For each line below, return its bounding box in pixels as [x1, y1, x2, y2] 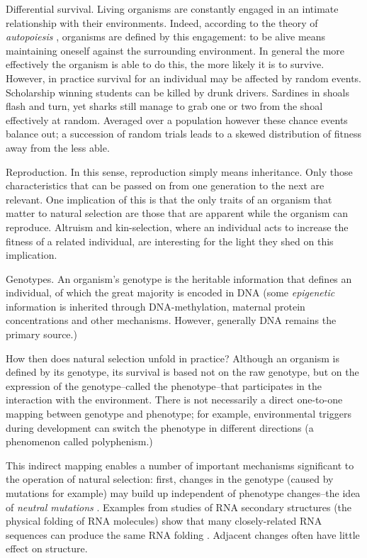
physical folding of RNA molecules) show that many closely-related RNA [6, 513, 322, 528]
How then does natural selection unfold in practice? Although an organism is [6, 350, 340, 365]
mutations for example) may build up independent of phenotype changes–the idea [6, 486, 361, 500]
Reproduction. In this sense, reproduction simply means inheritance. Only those [6, 164, 353, 179]
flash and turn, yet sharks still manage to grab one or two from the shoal [6, 99, 323, 113]
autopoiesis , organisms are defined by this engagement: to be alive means [6, 29, 326, 44]
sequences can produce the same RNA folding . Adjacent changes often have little [6, 527, 360, 542]
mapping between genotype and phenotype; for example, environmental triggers [6, 406, 351, 421]
